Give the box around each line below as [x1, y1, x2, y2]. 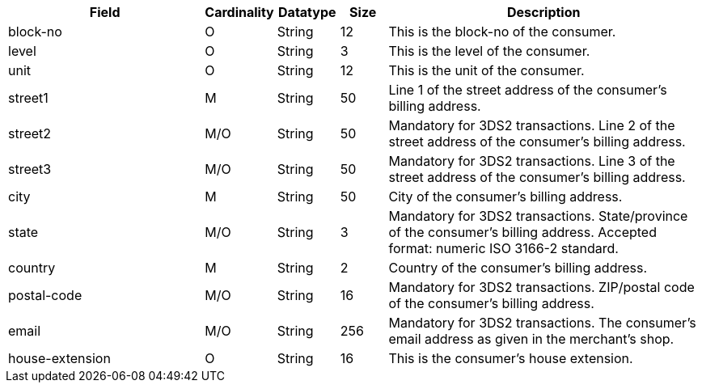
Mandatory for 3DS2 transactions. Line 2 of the [388, 117, 675, 133]
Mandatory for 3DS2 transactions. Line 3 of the [388, 153, 675, 169]
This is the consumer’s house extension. [388, 350, 633, 366]
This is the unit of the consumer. [388, 62, 585, 78]
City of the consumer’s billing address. [388, 188, 623, 205]
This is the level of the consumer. [388, 43, 590, 59]
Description [507, 4, 581, 20]
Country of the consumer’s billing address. [388, 260, 648, 276]
